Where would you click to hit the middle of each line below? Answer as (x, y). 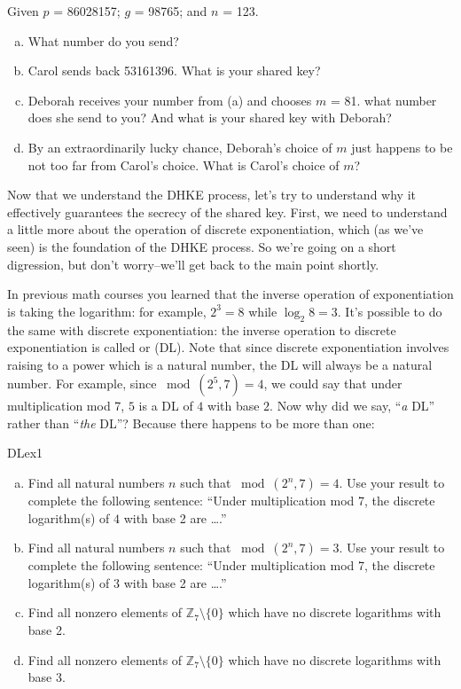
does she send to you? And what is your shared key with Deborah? (210, 117)
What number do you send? (103, 40)
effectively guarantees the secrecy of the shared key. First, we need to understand (227, 211)
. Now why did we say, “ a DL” (352, 406)
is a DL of (166, 406)
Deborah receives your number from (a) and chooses (170, 100)
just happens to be (402, 147)
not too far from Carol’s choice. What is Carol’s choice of (184, 164)
